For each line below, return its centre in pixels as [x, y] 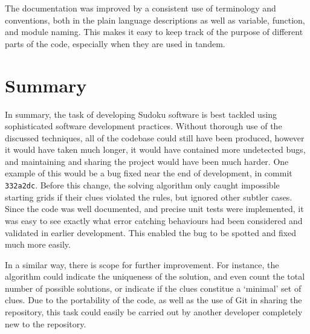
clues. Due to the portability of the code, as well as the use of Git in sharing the [153, 300]
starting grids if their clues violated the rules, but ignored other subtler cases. [149, 197]
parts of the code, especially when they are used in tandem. [115, 43]
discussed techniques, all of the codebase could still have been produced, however [155, 137]
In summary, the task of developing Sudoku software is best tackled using [141, 114]
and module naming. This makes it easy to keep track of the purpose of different [154, 32]
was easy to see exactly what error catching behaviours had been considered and [154, 220]
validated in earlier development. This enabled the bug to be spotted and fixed [151, 232]
